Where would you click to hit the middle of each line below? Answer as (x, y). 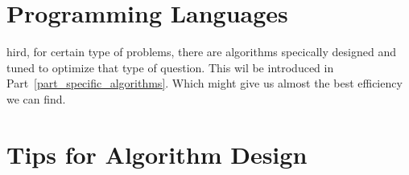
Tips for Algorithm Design (157, 154)
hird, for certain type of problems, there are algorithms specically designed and (201, 52)
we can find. (36, 98)
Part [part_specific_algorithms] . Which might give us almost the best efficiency (204, 83)
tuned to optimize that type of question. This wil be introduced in (170, 67)
